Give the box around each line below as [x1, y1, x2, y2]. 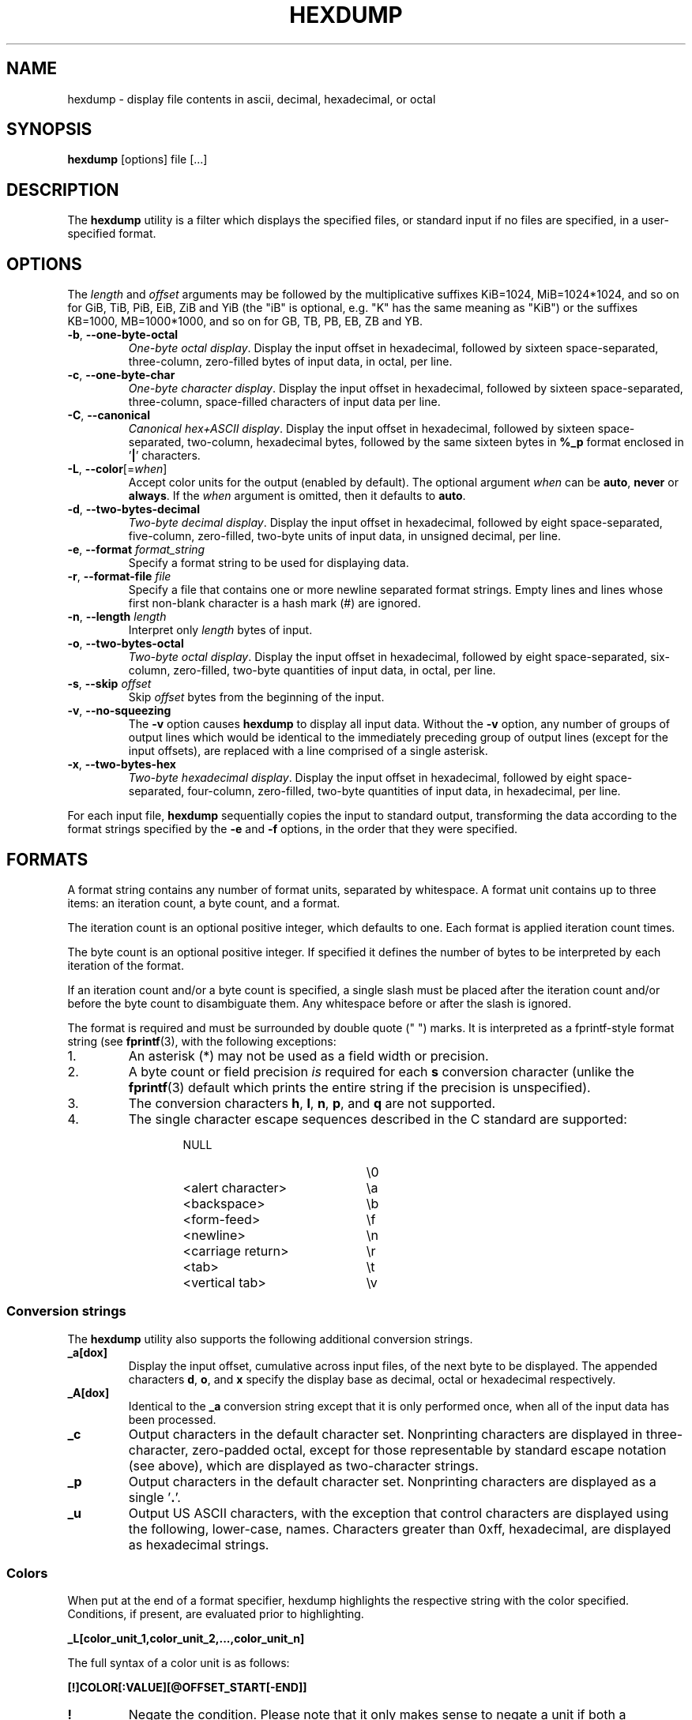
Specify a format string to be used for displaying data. [128, 556, 409, 570]
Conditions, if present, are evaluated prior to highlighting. [67, 1607, 364, 1621]
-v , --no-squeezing [67, 704, 171, 718]
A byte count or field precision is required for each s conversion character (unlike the [128, 1063, 634, 1080]
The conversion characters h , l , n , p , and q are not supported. [128, 1095, 496, 1111]
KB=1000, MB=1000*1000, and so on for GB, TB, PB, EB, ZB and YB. [67, 314, 423, 329]
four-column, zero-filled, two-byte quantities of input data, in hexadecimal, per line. [187, 784, 621, 798]
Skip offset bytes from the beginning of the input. [128, 690, 385, 704]
